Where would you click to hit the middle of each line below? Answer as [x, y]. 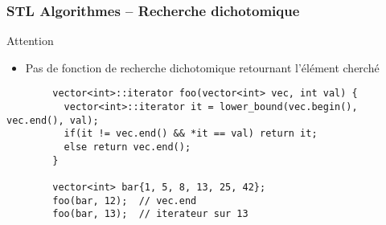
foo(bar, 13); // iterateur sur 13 [150, 214]
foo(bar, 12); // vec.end [125, 200]
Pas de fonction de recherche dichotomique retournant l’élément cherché [202, 67]
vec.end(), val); [53, 120]
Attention [30, 41]
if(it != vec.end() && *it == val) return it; [191, 134]
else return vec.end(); [127, 147]
